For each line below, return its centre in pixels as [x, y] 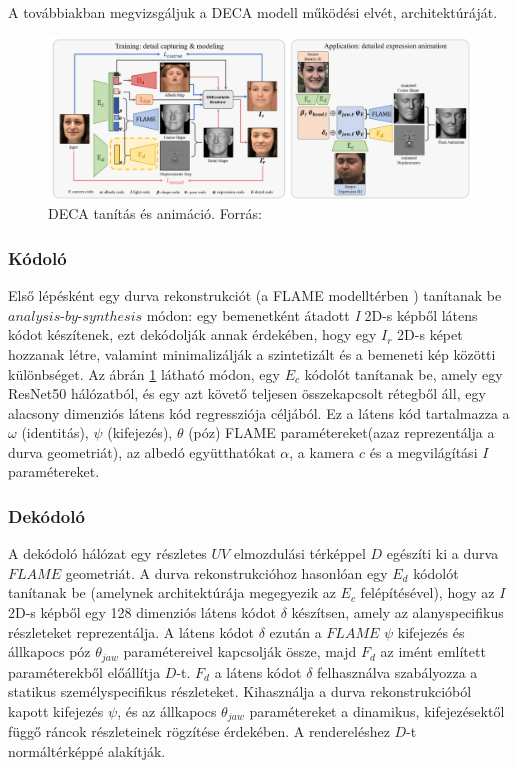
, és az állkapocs [167, 710]
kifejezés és [431, 631]
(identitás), [55, 432]
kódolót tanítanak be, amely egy [403, 373]
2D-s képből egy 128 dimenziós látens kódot [142, 612]
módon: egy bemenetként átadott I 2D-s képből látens [312, 314]
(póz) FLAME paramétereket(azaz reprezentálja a [341, 432]
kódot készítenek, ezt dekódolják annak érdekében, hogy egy [192, 334]
